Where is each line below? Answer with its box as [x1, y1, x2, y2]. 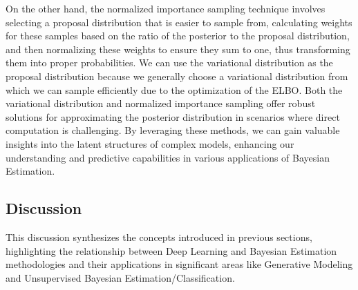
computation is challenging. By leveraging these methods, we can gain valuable [6, 123, 340, 137]
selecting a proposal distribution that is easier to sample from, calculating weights [6, 14, 352, 29]
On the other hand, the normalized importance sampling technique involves [6, 1, 326, 15]
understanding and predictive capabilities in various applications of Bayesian [6, 150, 330, 164]
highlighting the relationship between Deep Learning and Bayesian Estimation [6, 243, 337, 258]
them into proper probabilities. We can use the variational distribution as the [6, 55, 333, 70]
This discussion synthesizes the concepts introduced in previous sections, [6, 229, 312, 244]
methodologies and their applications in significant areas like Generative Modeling [6, 257, 353, 271]
